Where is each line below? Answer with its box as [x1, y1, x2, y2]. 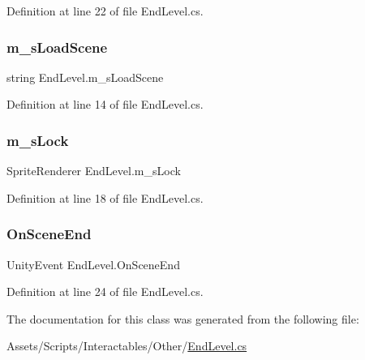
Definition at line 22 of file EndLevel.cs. [6, 2, 204, 19]
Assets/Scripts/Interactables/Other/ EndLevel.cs [6, 337, 247, 354]
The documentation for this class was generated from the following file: [6, 310, 359, 327]
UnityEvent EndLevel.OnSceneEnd [6, 255, 180, 272]
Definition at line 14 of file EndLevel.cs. [6, 96, 204, 113]
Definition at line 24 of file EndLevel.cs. [6, 283, 204, 300]
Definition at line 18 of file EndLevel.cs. [6, 189, 204, 206]
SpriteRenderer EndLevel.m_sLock [6, 162, 181, 179]
